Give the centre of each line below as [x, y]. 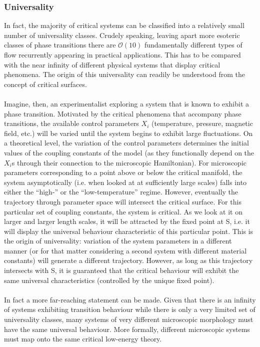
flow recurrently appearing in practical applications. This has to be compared [122, 54]
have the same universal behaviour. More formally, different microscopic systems [127, 329]
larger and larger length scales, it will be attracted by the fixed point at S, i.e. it [127, 221]
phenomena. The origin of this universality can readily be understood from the [124, 74]
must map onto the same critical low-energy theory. [83, 339]
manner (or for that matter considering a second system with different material [125, 250]
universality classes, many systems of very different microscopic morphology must [129, 319]
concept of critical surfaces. [45, 84]
